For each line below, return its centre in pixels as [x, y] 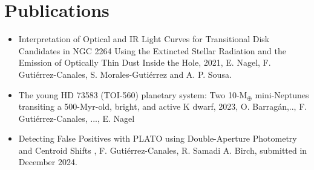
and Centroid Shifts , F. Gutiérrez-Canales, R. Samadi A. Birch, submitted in [163, 150]
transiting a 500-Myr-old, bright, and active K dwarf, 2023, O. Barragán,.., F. [163, 106]
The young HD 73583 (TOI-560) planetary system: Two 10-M [133, 94]
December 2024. [48, 162]
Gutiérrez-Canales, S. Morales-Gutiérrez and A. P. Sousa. [125, 74]
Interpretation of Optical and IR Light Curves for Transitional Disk [144, 39]
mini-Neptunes [282, 94]
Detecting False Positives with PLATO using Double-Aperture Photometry [158, 138]
